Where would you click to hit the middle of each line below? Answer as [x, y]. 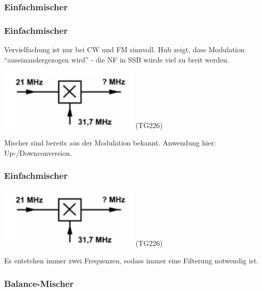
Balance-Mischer [39, 283]
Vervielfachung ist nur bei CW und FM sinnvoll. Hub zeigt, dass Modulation [125, 49]
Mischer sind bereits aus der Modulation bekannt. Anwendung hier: [110, 142]
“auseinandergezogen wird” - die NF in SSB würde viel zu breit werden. [117, 59]
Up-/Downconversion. [38, 152]
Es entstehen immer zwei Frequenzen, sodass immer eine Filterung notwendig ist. [131, 261]
